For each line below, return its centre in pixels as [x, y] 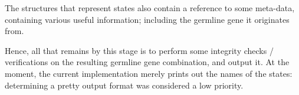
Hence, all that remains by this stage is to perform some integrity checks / [139, 50]
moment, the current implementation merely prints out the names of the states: [149, 73]
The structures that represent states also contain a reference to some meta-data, [150, 8]
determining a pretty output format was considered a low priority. [124, 85]
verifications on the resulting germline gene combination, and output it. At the [147, 62]
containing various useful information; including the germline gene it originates [147, 19]
